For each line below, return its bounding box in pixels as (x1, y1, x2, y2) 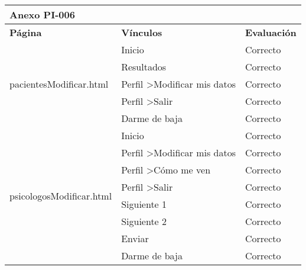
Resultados (121, 60, 167, 73)
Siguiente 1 (121, 197, 167, 211)
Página (9, 25, 42, 39)
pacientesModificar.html (9, 77, 109, 91)
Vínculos (121, 25, 162, 39)
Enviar (121, 232, 149, 245)
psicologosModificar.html (9, 188, 112, 202)
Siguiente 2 (121, 214, 167, 228)
